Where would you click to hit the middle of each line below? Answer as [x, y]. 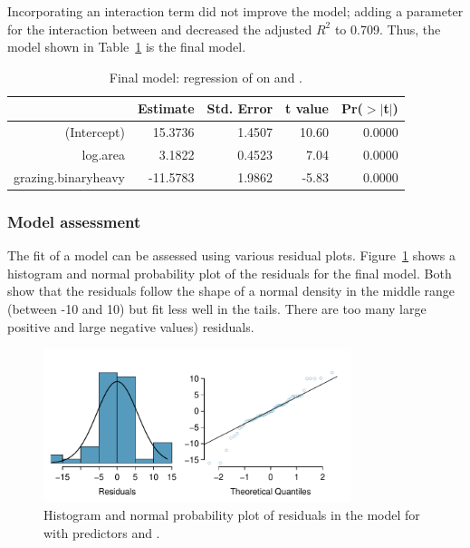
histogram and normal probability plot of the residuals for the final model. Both [230, 273]
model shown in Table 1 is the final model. [127, 47]
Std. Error [240, 108]
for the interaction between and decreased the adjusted [160, 29]
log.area [104, 155]
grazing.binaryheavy [70, 176]
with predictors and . [102, 532]
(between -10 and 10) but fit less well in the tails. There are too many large [217, 308]
